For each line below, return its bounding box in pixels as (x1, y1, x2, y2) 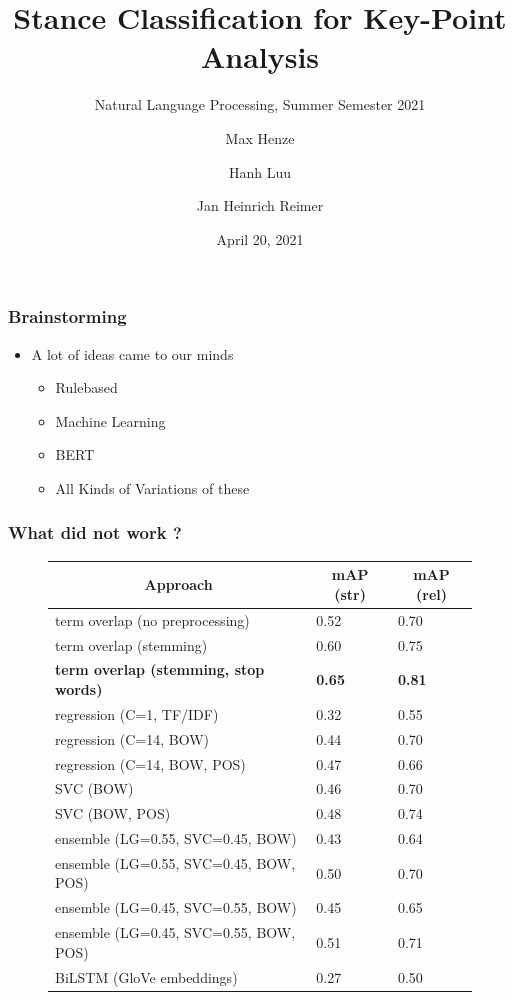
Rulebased (55, 377, 118, 398)
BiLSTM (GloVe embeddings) (55, 966, 238, 987)
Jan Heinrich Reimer (196, 195, 324, 216)
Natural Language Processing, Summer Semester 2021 (94, 94, 426, 115)
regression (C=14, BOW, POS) (55, 753, 246, 774)
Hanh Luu (228, 161, 292, 182)
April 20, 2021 (216, 228, 304, 249)
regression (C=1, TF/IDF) (55, 703, 219, 724)
